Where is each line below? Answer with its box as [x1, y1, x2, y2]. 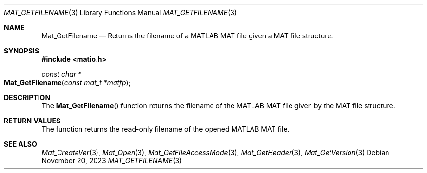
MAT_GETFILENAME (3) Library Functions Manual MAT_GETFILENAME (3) [4, 8, 237, 17]
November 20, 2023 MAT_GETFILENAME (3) [41, 156, 182, 165]
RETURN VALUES [4, 117, 61, 125]
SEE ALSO [4, 140, 37, 148]
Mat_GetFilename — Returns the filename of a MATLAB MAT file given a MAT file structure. [41, 32, 333, 40]
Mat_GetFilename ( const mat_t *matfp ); [4, 78, 131, 86]
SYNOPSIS [4, 47, 39, 55]
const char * [41, 70, 82, 78]
